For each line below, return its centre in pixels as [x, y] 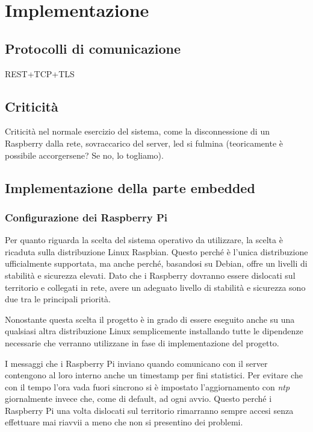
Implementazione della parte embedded [130, 187]
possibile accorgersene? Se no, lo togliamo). [84, 155]
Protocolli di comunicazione [93, 48]
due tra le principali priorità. [58, 299]
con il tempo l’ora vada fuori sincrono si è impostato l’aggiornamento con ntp [147, 386]
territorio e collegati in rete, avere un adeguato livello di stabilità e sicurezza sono [155, 287]
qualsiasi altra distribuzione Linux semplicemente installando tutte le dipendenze [154, 331]
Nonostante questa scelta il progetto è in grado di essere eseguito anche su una [150, 319]
